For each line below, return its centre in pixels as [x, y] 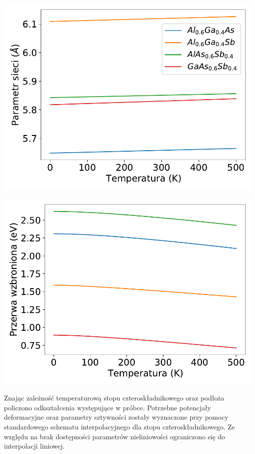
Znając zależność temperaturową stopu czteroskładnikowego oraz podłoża [114, 398]
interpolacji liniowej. [34, 446]
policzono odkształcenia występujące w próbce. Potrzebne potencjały [108, 407]
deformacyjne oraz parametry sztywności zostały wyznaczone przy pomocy [116, 417]
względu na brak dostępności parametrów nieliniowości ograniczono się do [115, 436]
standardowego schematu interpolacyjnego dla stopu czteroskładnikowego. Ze [120, 426]
